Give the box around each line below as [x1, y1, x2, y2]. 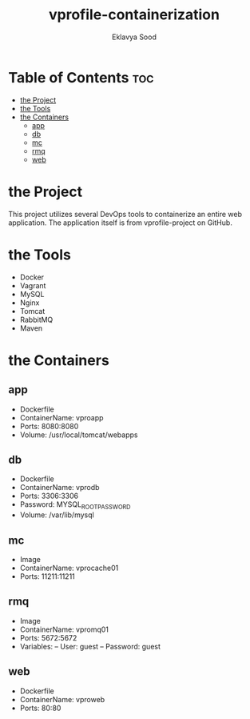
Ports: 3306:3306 [19, 491, 79, 501]
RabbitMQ [19, 315, 54, 324]
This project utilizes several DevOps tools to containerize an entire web [8, 209, 242, 219]
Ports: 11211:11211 [19, 571, 76, 581]
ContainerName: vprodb [19, 483, 100, 492]
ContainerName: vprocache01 [19, 563, 119, 572]
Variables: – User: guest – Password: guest [19, 641, 161, 651]
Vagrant [19, 280, 46, 290]
